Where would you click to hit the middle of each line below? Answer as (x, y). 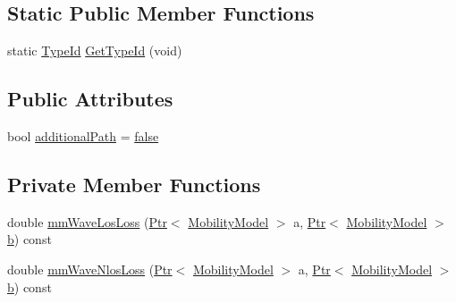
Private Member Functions (134, 184)
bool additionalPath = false (83, 136)
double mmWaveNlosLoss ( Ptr (90, 269)
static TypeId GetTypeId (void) (95, 50)
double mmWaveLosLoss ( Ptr (87, 221)
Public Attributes (90, 99)
